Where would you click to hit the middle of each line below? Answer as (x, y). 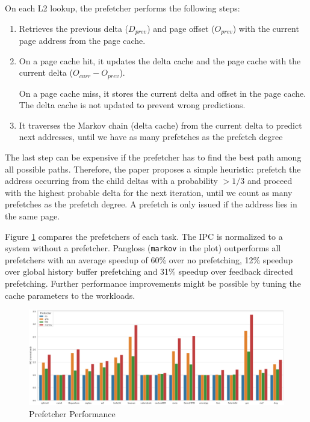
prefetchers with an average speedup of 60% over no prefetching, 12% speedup (149, 259)
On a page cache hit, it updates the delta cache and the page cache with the (160, 60)
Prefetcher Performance (72, 413)
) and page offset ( (181, 28)
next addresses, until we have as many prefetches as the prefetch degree (151, 137)
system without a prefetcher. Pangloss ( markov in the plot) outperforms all (143, 248)
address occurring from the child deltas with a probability (111, 181)
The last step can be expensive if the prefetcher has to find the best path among (153, 157)
